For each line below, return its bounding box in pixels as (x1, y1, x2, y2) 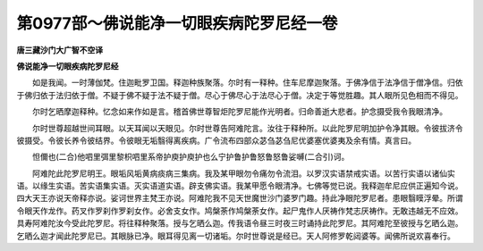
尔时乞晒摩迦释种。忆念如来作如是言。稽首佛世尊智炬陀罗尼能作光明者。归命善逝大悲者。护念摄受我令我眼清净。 (31, 106, 447, 117)
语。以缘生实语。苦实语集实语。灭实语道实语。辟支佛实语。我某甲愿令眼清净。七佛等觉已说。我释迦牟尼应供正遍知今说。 (16, 180, 463, 191)
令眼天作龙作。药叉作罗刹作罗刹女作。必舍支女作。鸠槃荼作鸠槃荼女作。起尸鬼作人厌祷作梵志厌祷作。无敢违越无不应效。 (16, 205, 463, 216)
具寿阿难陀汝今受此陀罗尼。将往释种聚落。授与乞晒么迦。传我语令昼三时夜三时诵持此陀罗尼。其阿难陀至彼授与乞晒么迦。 (16, 218, 463, 229)
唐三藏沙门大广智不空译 (16, 45, 103, 55)
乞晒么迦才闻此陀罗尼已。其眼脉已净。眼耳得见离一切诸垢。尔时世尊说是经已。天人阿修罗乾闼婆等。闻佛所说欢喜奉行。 (16, 230, 455, 241)
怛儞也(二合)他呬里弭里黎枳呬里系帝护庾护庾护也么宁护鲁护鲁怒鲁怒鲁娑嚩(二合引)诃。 (31, 152, 350, 163)
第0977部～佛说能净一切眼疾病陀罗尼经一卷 (16, 13, 338, 33)
